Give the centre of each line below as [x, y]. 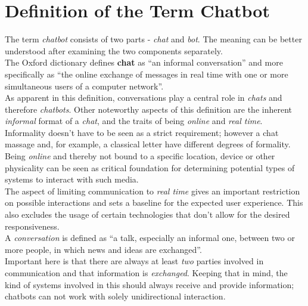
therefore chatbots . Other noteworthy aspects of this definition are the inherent [148, 109]
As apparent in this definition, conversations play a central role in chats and [144, 98]
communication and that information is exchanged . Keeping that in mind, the [146, 273]
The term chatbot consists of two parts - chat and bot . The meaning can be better [153, 39]
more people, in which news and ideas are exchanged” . [103, 249]
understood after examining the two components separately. [114, 50]
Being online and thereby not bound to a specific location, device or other [140, 156]
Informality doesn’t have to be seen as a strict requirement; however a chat [142, 132]
